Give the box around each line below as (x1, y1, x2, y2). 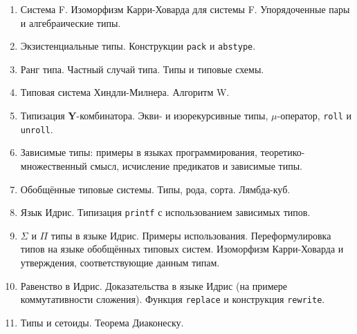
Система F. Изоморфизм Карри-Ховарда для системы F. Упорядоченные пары (20, 2, 350, 16)
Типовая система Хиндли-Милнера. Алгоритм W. (20, 85, 230, 99)
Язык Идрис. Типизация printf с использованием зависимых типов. (20, 205, 311, 219)
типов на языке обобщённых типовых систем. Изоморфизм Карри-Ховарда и (20, 242, 344, 256)
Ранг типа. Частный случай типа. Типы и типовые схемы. (20, 61, 264, 76)
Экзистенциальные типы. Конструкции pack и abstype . (20, 39, 256, 53)
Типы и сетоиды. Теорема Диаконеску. (20, 315, 184, 329)
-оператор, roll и (277, 108, 351, 123)
